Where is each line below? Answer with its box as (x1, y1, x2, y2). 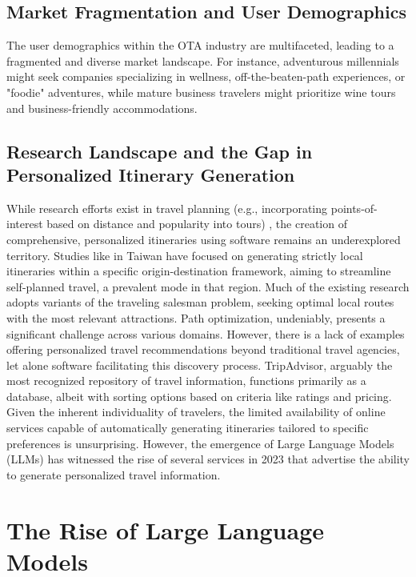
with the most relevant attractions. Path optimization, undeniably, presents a (6, 309, 386, 326)
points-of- (330, 199, 378, 216)
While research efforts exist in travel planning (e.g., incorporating (6, 199, 328, 216)
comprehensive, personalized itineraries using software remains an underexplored (6, 230, 401, 247)
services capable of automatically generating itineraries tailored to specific (6, 419, 369, 436)
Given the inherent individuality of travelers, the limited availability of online (6, 403, 386, 420)
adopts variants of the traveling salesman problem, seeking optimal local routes (6, 294, 394, 311)
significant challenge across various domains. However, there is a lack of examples (6, 325, 405, 342)
